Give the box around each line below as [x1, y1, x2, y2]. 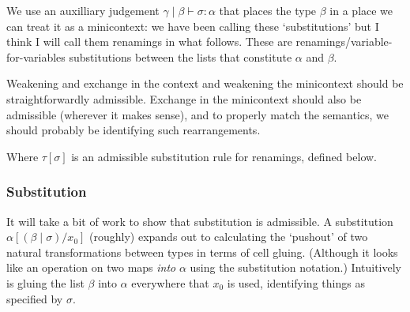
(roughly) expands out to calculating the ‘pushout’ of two [89, 228, 368, 245]
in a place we [329, 2, 393, 18]
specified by [6, 290, 63, 306]
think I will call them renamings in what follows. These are [6, 33, 292, 50]
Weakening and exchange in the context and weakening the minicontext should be [6, 75, 404, 92]
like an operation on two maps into [6, 259, 176, 276]
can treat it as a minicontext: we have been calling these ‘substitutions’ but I [6, 17, 379, 34]
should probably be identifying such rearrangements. [6, 122, 261, 138]
